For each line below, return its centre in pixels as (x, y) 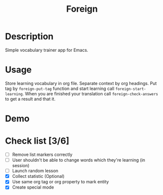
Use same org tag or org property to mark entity (60, 182)
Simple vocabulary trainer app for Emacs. (47, 50)
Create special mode (33, 187)
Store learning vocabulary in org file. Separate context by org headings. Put (81, 83)
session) (21, 166)
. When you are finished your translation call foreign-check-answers (91, 93)
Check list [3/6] (37, 141)
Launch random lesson (35, 171)
